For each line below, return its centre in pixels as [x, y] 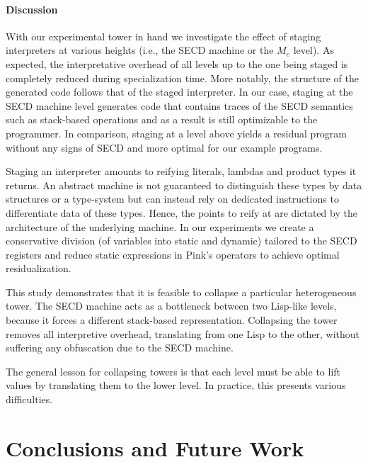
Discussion [32, 9]
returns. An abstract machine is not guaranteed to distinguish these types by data [184, 185]
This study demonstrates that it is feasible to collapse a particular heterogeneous [181, 292]
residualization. [39, 268]
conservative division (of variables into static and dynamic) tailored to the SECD [182, 241]
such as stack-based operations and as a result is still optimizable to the [162, 119]
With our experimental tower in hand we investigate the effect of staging [163, 36]
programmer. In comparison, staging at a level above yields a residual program [177, 133]
